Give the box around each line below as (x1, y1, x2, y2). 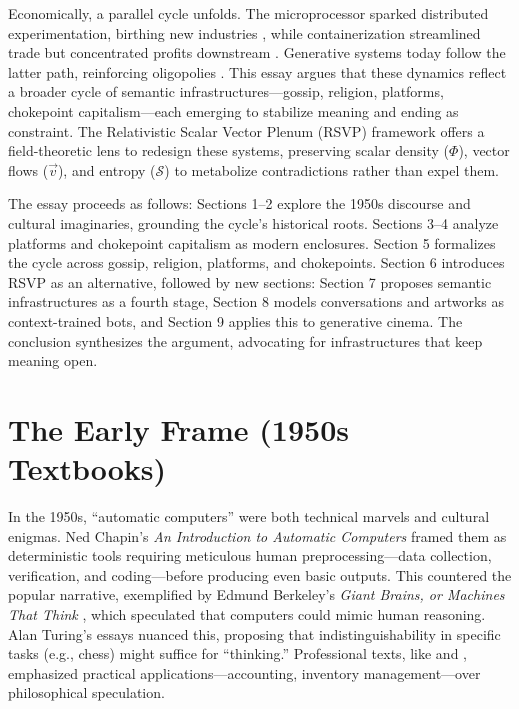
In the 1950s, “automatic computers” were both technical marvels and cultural (8, 506, 490, 526)
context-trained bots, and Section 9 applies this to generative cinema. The (8, 310, 463, 331)
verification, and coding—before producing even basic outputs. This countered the (8, 564, 512, 585)
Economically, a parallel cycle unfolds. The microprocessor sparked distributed (8, 3, 489, 23)
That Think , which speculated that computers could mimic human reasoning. (8, 603, 486, 624)
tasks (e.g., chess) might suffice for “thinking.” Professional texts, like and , (8, 643, 467, 664)
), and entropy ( (57, 159, 156, 180)
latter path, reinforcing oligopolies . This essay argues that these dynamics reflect (8, 61, 507, 82)
